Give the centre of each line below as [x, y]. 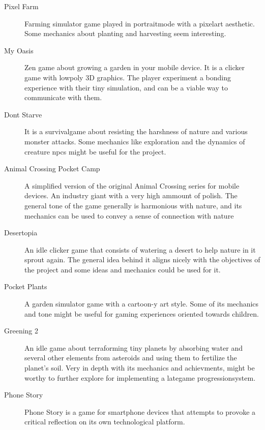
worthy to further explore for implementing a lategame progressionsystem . [140, 377]
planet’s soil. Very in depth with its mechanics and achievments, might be [140, 368]
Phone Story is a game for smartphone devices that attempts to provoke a [140, 411]
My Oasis [19, 50]
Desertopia [21, 233]
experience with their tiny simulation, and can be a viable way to [126, 87]
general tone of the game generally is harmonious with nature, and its [133, 205]
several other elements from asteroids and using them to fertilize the [131, 358]
